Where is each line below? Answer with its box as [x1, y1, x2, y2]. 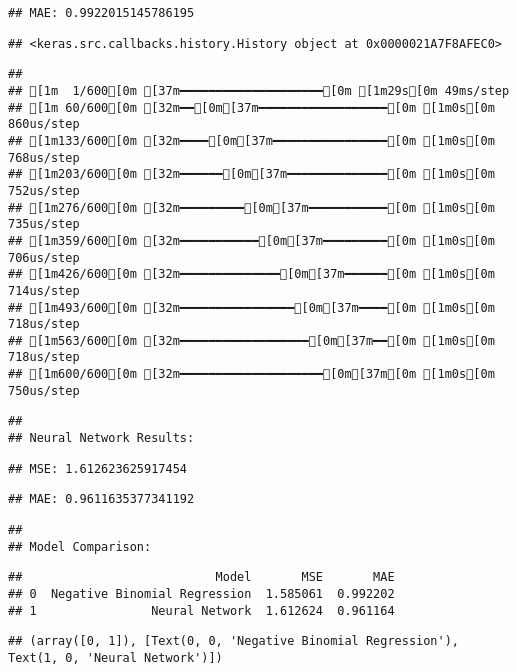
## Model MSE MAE [8, 570, 395, 585]
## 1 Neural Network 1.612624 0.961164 [8, 603, 395, 618]
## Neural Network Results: [8, 431, 195, 446]
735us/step [8, 217, 80, 232]
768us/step [8, 150, 80, 165]
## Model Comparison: [8, 539, 152, 554]
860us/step [8, 117, 80, 132]
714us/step [8, 283, 80, 298]
